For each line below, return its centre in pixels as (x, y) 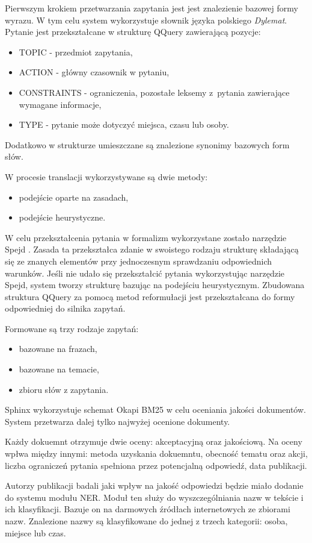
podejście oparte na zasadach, (74, 197)
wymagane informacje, (60, 104)
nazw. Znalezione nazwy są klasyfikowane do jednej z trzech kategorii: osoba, (146, 521)
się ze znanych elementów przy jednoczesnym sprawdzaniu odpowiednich (138, 261)
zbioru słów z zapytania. (64, 389)
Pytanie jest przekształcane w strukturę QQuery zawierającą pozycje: (133, 32)
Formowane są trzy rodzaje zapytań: (72, 328)
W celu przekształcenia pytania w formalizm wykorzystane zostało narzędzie (146, 237)
